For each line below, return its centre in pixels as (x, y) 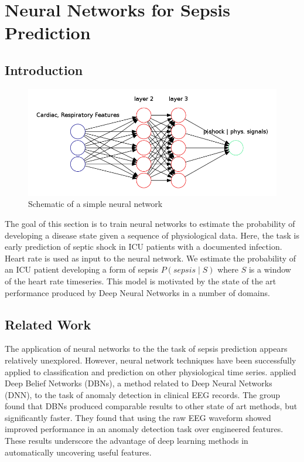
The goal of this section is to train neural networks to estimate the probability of (150, 223)
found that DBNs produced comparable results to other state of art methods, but (151, 406)
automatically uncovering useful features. (78, 452)
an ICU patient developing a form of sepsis (81, 269)
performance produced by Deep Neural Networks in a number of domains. (137, 292)
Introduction (44, 69)
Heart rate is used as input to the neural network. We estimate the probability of (151, 258)
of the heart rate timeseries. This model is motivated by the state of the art (141, 281)
